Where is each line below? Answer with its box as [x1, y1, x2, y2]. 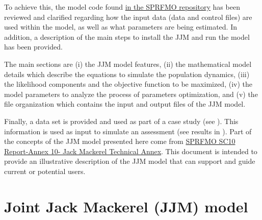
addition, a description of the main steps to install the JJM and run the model [4, 31, 250, 42]
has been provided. [4, 41, 63, 52]
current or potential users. [4, 165, 86, 176]
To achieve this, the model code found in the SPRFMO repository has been [4, 2, 240, 12]
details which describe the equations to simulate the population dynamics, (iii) [4, 68, 250, 79]
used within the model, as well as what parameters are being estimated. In [4, 21, 238, 32]
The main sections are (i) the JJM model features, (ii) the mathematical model [4, 58, 252, 69]
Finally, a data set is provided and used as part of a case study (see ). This [4, 115, 239, 126]
